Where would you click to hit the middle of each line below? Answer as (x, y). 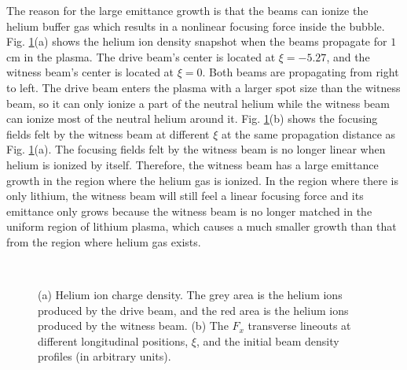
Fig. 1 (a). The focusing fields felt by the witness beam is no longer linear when (196, 149)
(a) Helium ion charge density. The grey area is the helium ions (190, 295)
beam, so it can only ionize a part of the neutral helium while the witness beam (198, 103)
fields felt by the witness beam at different (108, 133)
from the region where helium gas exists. (104, 241)
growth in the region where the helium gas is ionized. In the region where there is (202, 180)
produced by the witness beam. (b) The (133, 326)
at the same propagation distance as (308, 133)
